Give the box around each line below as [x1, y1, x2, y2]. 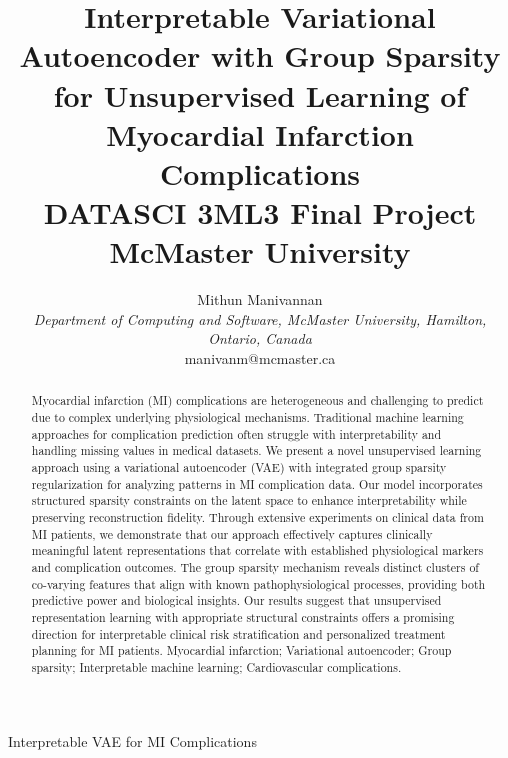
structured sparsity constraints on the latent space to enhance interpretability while [31, 492, 467, 509]
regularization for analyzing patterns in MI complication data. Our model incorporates [31, 475, 483, 492]
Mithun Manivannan [197, 289, 323, 310]
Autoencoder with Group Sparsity [19, 35, 501, 76]
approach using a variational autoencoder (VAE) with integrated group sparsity [31, 459, 447, 476]
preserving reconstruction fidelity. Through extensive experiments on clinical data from [31, 509, 484, 526]
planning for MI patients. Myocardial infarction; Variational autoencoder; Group [31, 642, 452, 659]
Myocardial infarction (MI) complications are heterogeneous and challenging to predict [31, 392, 484, 409]
